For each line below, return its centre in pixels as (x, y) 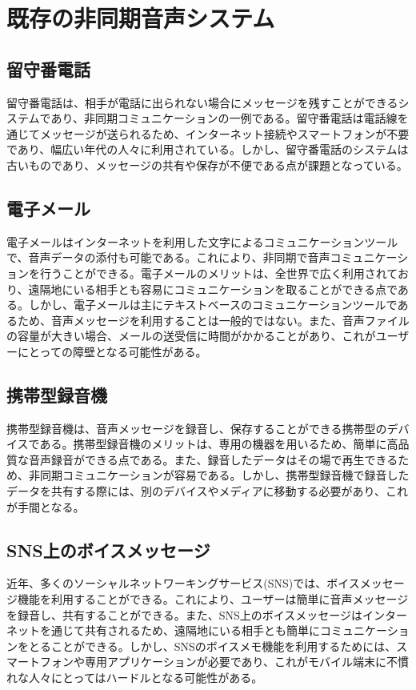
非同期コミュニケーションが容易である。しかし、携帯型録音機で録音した (219, 475)
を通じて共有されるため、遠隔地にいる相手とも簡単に (180, 630)
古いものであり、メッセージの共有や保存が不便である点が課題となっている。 (207, 164)
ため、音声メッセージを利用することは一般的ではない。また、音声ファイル (213, 320)
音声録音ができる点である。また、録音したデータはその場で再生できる (213, 459)
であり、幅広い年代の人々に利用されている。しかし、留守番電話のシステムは (208, 149)
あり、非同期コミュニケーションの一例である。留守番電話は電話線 (224, 118)
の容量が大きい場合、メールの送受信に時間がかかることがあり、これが (191, 336)
